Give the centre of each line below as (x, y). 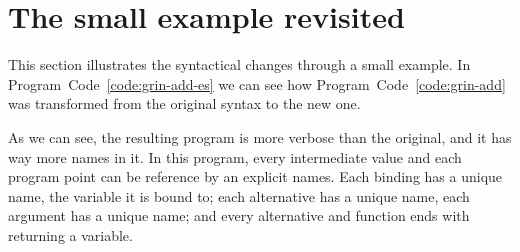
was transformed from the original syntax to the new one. (184, 103)
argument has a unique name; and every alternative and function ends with (239, 215)
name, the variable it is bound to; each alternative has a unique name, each (239, 195)
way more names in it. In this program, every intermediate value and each (235, 156)
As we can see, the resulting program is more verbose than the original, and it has (260, 136)
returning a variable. (70, 234)
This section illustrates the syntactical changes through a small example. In (239, 64)
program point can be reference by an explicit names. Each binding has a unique (255, 176)
